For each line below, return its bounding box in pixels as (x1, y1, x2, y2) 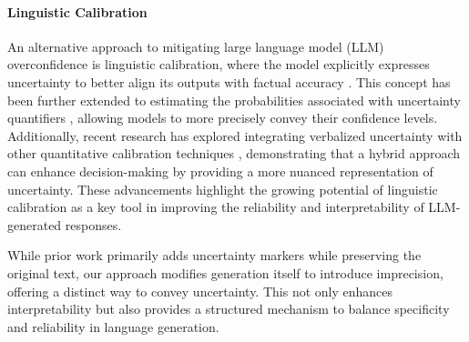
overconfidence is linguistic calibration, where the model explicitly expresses (7, 55, 430, 74)
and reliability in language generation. (7, 317, 219, 336)
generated (7, 215, 62, 234)
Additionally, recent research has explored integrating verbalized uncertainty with (7, 126, 463, 145)
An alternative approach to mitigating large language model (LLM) (7, 36, 384, 55)
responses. (65, 215, 122, 234)
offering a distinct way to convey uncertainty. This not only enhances (7, 281, 393, 300)
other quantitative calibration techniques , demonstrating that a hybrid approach (7, 144, 461, 163)
